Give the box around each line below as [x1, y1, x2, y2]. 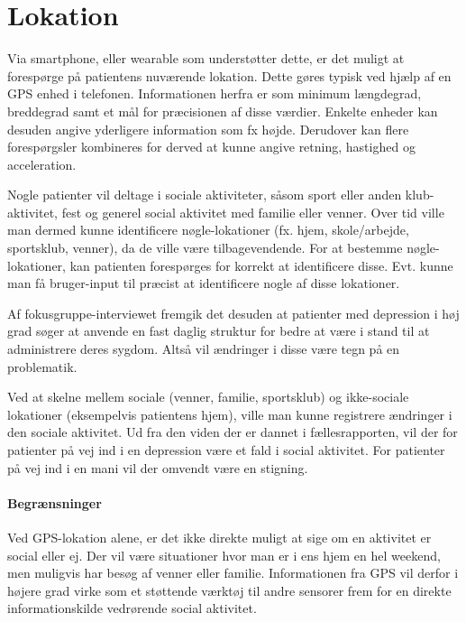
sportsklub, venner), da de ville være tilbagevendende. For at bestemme [7, 238, 403, 257]
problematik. [7, 357, 78, 376]
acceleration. [7, 154, 77, 173]
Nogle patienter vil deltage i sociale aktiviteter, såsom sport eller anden [7, 185, 402, 204]
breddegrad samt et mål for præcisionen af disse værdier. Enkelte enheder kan [7, 101, 438, 120]
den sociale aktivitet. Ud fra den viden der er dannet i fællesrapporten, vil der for [7, 422, 458, 441]
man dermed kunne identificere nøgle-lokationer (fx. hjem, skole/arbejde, [7, 220, 409, 239]
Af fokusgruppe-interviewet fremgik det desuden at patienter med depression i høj [7, 303, 460, 322]
